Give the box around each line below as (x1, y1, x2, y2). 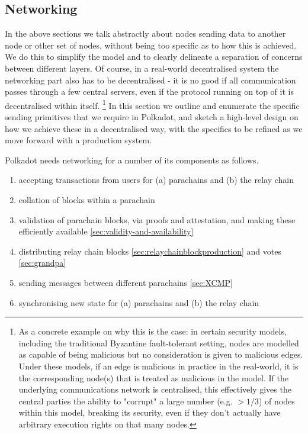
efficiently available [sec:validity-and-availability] (18, 225, 194, 237)
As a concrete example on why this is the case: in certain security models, (18, 325, 287, 337)
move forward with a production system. (5, 134, 152, 146)
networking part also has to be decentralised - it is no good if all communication (5, 73, 296, 86)
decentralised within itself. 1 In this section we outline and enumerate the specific (5, 97, 300, 111)
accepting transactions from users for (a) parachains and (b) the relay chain (18, 173, 294, 186)
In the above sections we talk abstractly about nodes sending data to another (5, 27, 286, 40)
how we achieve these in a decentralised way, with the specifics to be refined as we (5, 122, 303, 134)
